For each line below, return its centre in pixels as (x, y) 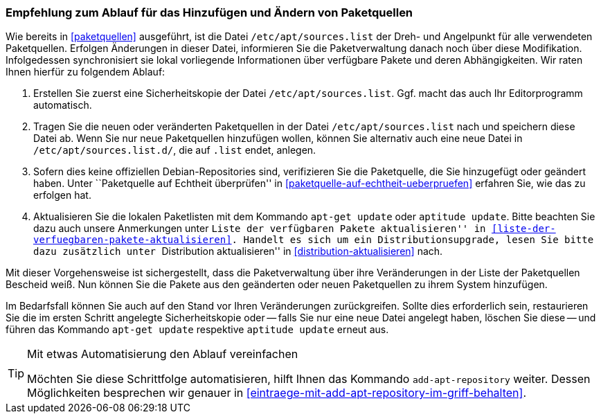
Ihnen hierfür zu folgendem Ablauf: (86, 72)
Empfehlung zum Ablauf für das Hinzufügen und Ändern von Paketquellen (209, 12)
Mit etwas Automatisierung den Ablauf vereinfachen (163, 354)
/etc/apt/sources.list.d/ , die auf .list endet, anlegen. (175, 150)
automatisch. (63, 105)
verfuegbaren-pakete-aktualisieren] (133, 240)
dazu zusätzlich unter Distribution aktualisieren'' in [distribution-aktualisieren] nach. (238, 251)
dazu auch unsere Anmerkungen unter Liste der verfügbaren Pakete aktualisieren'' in (260, 229)
